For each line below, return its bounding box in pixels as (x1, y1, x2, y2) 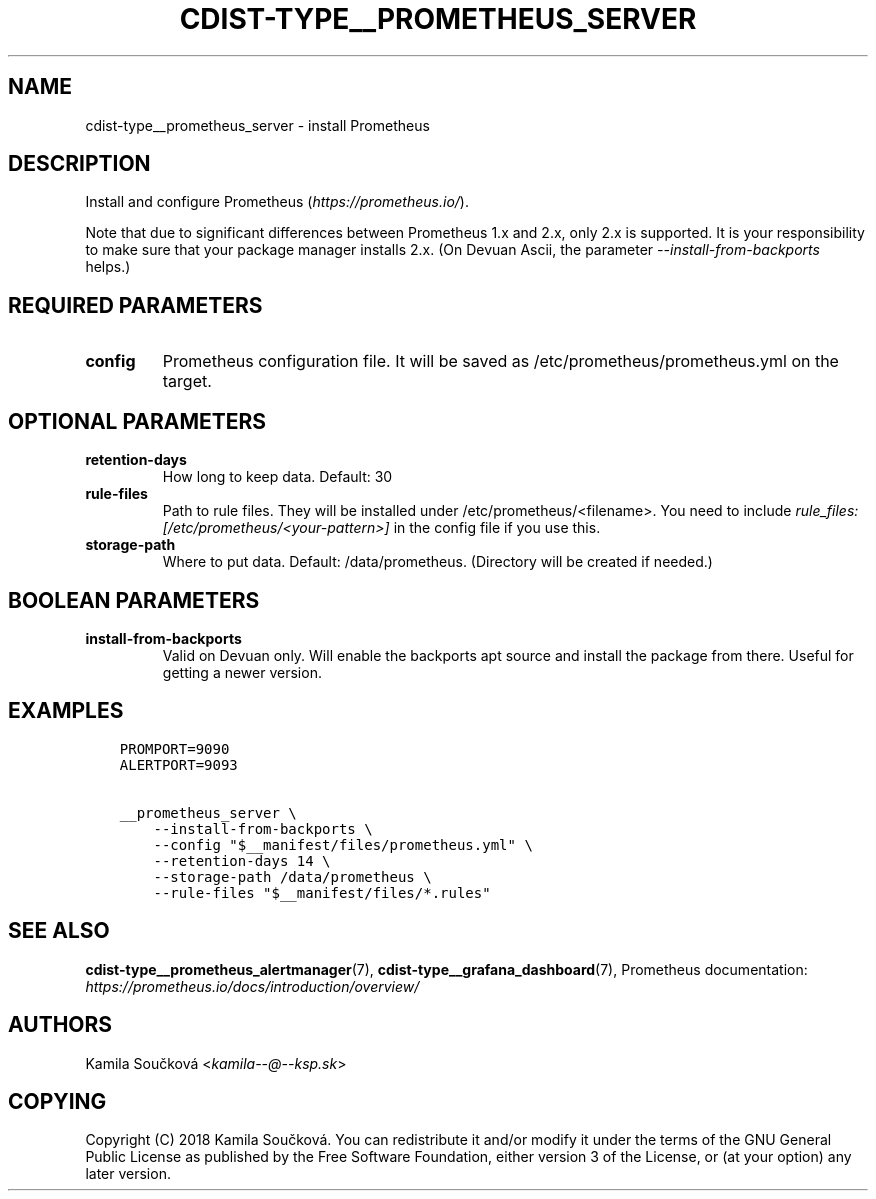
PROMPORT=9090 (119, 740, 230, 757)
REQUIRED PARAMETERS (8, 292, 263, 318)
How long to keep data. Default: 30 (162, 468, 393, 486)
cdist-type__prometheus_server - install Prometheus (85, 116, 430, 134)
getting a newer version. (162, 663, 322, 681)
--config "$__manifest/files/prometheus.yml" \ (153, 836, 533, 853)
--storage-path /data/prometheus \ (153, 868, 432, 885)
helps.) (85, 258, 131, 276)
